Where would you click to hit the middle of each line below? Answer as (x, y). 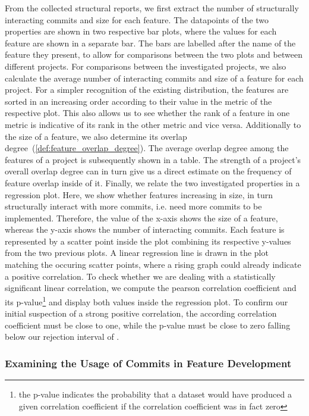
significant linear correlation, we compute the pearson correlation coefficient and (151, 288)
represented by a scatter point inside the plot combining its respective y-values (148, 241)
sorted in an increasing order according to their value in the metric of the (138, 101)
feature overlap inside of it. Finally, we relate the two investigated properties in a (152, 182)
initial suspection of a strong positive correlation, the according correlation (141, 313)
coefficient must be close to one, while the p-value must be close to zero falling (148, 325)
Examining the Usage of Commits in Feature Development (148, 363)
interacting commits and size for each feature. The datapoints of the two (137, 19)
